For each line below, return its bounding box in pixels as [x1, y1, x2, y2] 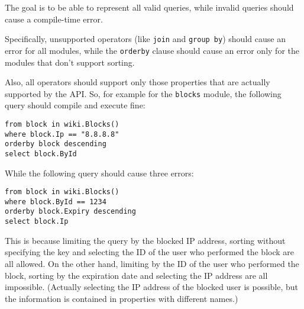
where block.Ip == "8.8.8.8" [5, 130, 119, 139]
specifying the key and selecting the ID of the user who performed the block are [5, 246, 295, 258]
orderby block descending [5, 140, 106, 149]
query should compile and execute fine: [5, 99, 145, 111]
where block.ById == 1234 [5, 197, 106, 206]
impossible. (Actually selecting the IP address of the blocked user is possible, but [5, 281, 299, 293]
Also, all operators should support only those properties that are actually [5, 76, 270, 88]
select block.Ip [5, 217, 69, 226]
